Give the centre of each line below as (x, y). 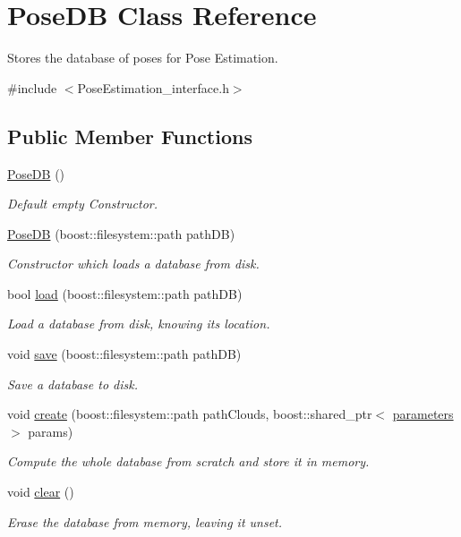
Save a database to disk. (73, 384)
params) (51, 431)
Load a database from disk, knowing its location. (139, 324)
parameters (423, 414)
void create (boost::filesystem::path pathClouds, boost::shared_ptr (190, 414)
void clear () (41, 492)
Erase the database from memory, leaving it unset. (145, 521)
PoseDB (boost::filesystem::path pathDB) (121, 233)
